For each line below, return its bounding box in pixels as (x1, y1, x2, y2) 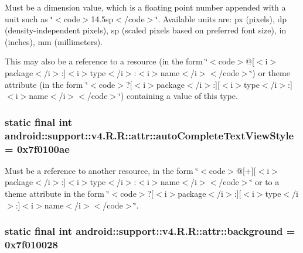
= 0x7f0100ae (5, 141, 70, 156)
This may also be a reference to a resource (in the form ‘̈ (5, 55, 208, 67)
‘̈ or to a (250, 176, 280, 188)
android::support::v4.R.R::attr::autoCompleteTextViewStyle (5, 128, 294, 142)
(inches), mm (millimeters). (5, 35, 103, 47)
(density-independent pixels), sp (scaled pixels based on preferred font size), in (5, 24, 287, 36)
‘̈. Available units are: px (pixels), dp (155, 12, 287, 25)
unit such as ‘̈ (5, 12, 53, 25)
